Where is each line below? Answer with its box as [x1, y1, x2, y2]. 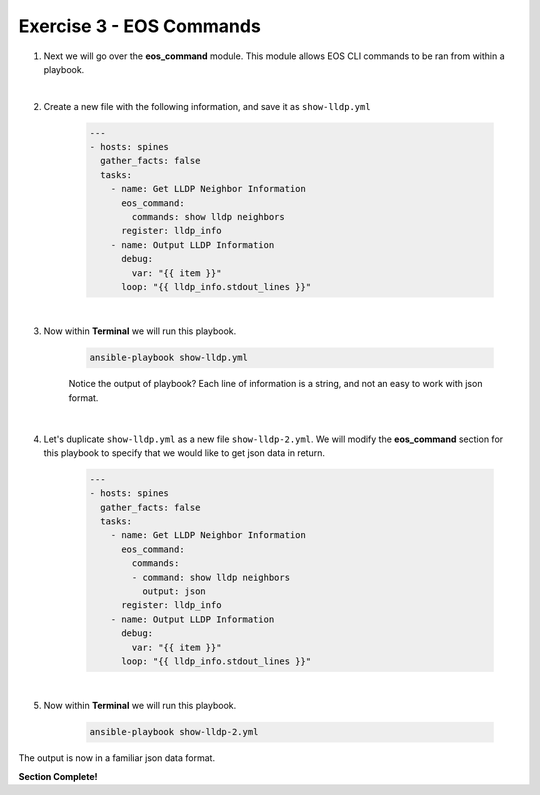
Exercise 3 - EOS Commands [18, 15, 262, 37]
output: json [141, 586, 207, 597]
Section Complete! [18, 770, 99, 782]
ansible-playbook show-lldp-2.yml [89, 726, 259, 738]
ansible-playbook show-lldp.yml [89, 352, 249, 364]
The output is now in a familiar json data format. [18, 752, 215, 764]
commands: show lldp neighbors [131, 211, 285, 223]
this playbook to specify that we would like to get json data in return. [43, 446, 325, 459]
